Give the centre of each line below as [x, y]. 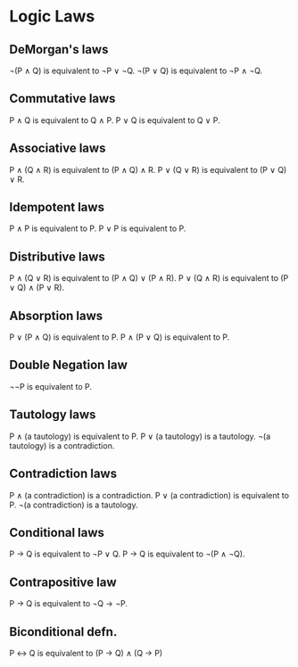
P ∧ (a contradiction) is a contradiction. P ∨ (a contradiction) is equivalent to [149, 495]
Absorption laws [56, 315]
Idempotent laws [57, 207]
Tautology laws [53, 415]
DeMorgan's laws [59, 49]
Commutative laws [62, 99]
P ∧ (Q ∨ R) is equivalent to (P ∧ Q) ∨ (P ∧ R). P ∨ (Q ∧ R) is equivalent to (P [149, 278]
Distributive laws [57, 256]
